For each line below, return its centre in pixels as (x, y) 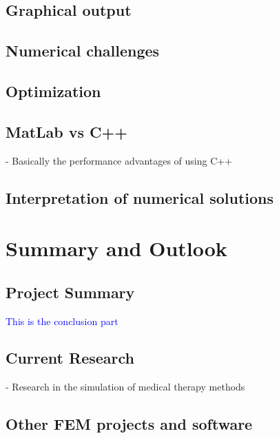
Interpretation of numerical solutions (140, 197)
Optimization (53, 91)
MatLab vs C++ (67, 131)
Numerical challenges (83, 51)
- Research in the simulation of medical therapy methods (125, 387)
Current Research (70, 358)
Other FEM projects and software (129, 424)
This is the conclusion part (62, 321)
